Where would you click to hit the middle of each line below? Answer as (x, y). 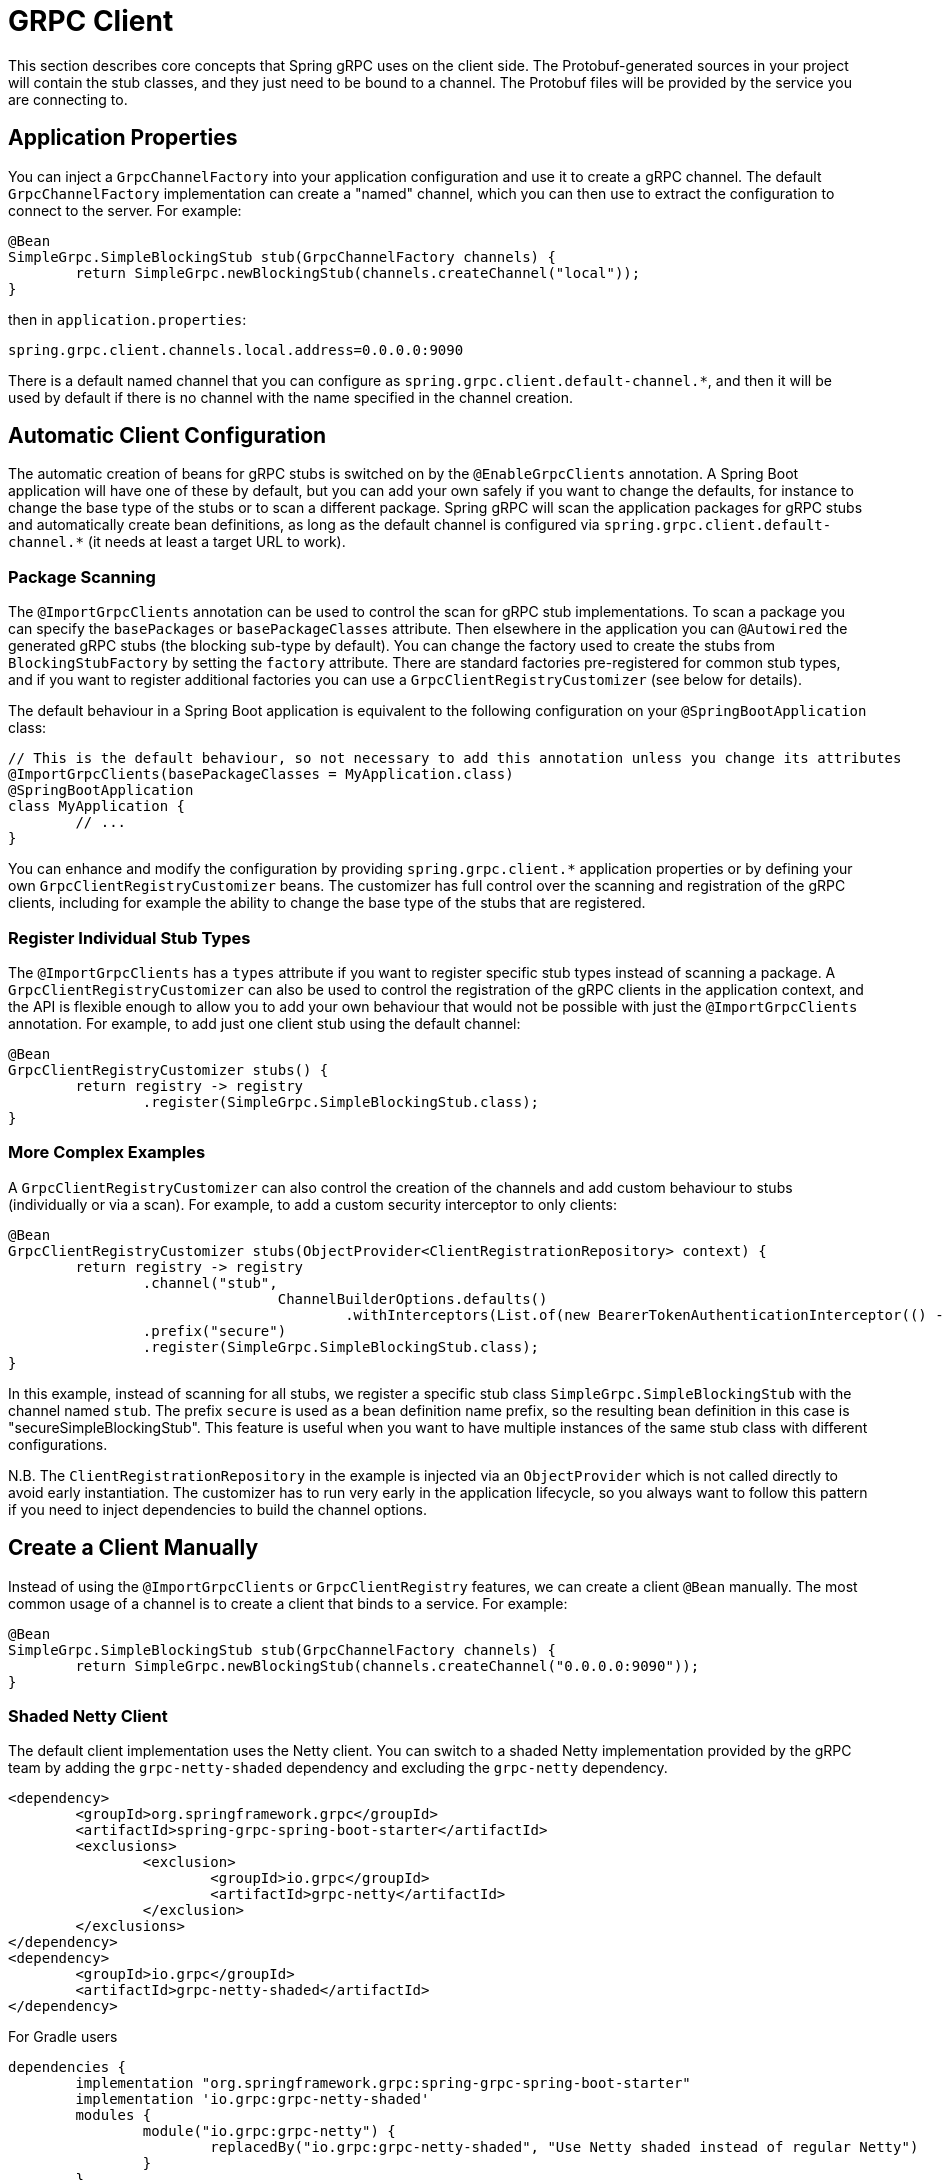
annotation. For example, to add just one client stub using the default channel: (264, 1023)
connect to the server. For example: (125, 210)
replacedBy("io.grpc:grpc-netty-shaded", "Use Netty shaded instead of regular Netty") (564, 2147)
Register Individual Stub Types (129, 937)
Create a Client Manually (133, 1548)
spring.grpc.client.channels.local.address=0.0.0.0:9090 (236, 349)
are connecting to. (68, 99)
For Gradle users (63, 2037)
